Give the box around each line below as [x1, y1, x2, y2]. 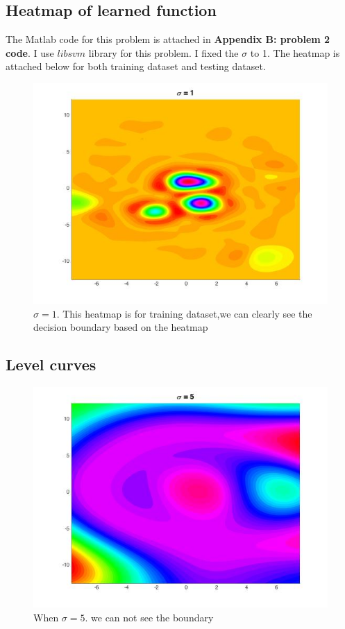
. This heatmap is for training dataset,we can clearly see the [56, 306, 312, 320]
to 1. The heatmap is [250, 45, 340, 60]
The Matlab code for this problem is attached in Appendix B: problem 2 [6, 32, 330, 46]
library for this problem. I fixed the [88, 45, 239, 60]
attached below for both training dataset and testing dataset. [6, 59, 266, 74]
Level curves [6, 354, 96, 375]
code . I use [6, 45, 54, 60]
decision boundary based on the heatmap [33, 320, 208, 334]
